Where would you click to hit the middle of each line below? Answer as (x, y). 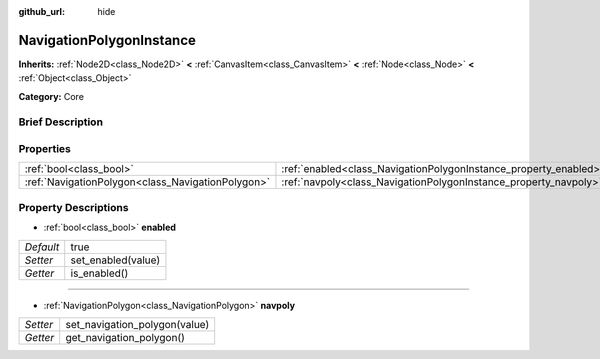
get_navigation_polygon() (125, 337)
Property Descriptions (73, 207)
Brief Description (61, 122)
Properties (45, 149)
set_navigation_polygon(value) (137, 324)
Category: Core (51, 96)
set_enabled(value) (115, 260)
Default (42, 247)
